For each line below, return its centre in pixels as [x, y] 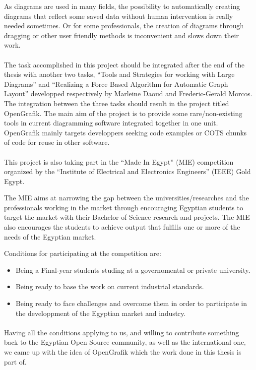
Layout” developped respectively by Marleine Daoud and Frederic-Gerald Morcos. [128, 93]
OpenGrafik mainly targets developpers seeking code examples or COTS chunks [126, 132]
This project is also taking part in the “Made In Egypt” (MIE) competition [119, 161]
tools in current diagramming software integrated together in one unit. [111, 123]
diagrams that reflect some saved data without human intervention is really [119, 16]
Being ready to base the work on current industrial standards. [110, 286]
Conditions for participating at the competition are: [83, 253]
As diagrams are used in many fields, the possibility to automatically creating [122, 6]
